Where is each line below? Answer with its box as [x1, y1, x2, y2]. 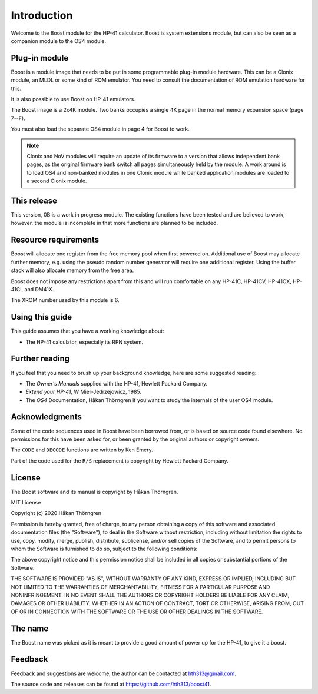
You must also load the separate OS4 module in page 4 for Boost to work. [11, 125, 190, 132]
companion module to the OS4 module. [11, 37, 106, 44]
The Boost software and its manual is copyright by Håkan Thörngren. [11, 488, 178, 495]
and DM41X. [24, 285, 54, 293]
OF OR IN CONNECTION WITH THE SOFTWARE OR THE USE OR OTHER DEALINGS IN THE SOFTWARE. [11, 608, 263, 615]
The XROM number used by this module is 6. [11, 297, 120, 304]
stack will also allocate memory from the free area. [11, 267, 134, 274]
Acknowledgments [11, 412, 82, 422]
